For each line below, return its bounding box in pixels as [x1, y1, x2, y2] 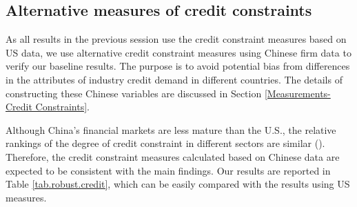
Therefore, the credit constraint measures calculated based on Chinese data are [6, 149, 340, 164]
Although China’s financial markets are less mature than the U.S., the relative [6, 122, 336, 137]
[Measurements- [264, 86, 331, 100]
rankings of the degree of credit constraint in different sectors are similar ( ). [6, 136, 325, 150]
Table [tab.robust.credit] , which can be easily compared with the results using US [6, 177, 350, 191]
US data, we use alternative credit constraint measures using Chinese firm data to [6, 45, 351, 59]
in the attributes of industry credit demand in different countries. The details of [6, 72, 343, 86]
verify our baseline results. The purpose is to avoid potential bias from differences [6, 59, 350, 73]
